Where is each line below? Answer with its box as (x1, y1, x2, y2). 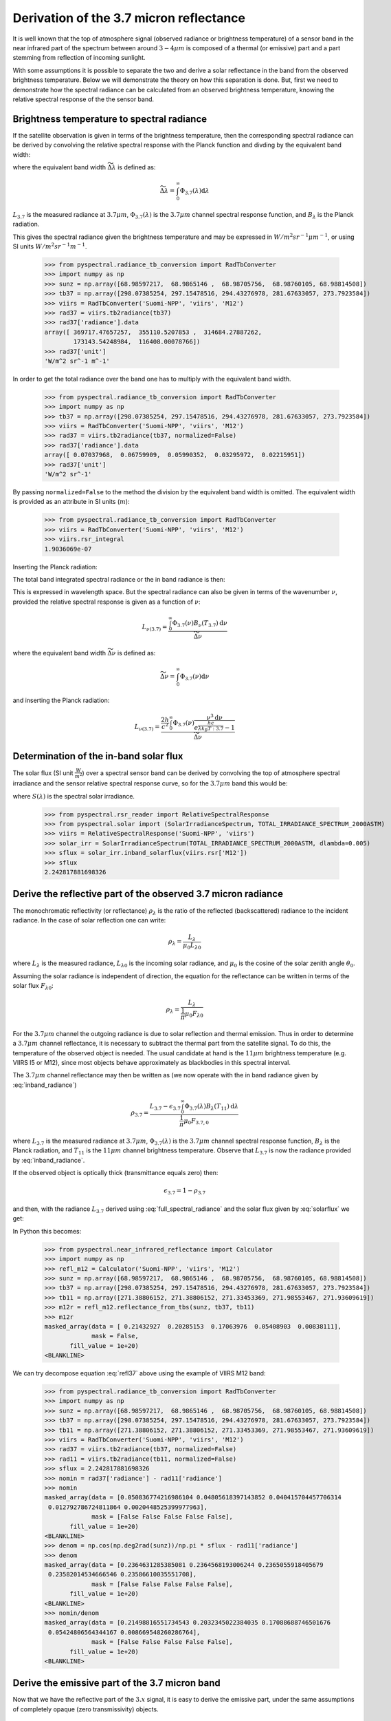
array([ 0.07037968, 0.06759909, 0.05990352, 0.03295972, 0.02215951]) (44, 451, 306, 459)
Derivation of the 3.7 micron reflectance (12, 10, 245, 25)
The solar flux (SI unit (12, 768, 74, 777)
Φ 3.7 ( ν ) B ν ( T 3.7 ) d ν (172, 620, 228, 629)
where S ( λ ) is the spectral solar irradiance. (12, 792, 135, 800)
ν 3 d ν (206, 712, 223, 721)
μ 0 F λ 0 (184, 1009, 204, 1019)
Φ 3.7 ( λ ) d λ (179, 187, 210, 196)
